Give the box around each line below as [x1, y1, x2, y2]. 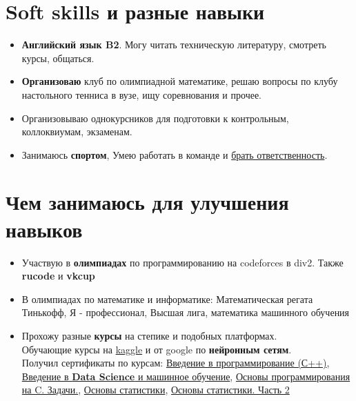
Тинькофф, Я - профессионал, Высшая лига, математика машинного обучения [21, 305, 350, 320]
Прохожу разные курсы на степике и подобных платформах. [21, 328, 277, 342]
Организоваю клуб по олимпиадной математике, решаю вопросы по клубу [21, 74, 338, 88]
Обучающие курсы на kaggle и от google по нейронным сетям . [21, 342, 292, 356]
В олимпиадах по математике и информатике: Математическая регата [21, 291, 313, 306]
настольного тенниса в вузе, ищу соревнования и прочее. [21, 87, 261, 101]
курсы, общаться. [21, 50, 95, 65]
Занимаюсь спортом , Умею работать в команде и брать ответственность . [21, 147, 328, 162]
